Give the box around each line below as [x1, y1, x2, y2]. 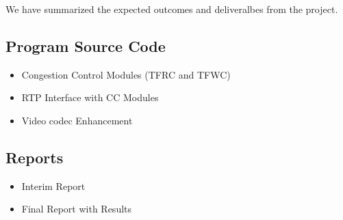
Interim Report [21, 178, 86, 193]
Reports [5, 146, 64, 167]
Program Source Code [5, 35, 166, 56]
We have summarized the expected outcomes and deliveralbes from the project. [5, 2, 338, 16]
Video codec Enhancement [21, 113, 133, 127]
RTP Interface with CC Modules [21, 90, 159, 105]
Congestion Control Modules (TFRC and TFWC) [21, 67, 231, 81]
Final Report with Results [21, 202, 132, 216]
